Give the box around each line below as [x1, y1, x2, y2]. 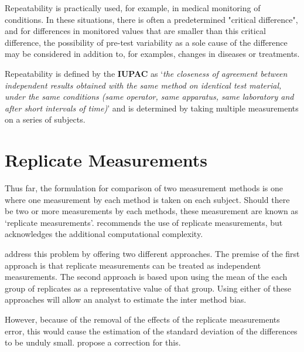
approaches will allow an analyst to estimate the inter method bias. [5, 293, 247, 306]
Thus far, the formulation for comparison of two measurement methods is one [5, 182, 283, 194]
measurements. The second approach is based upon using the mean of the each [5, 270, 288, 283]
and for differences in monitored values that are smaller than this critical [5, 25, 266, 37]
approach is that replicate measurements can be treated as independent [5, 259, 261, 271]
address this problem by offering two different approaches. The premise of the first [5, 248, 300, 260]
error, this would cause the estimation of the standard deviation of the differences [5, 324, 298, 337]
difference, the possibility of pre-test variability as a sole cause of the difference [5, 36, 288, 48]
